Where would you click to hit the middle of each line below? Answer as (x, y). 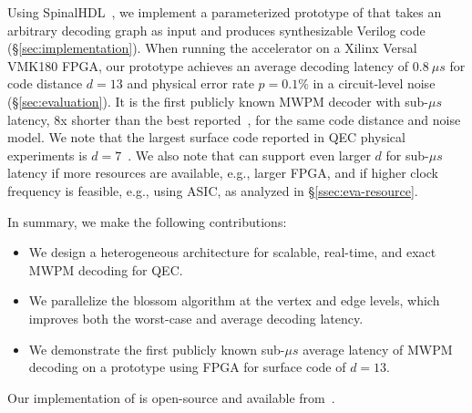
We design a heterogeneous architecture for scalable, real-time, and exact (232, 252)
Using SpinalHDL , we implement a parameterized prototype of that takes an (225, 12)
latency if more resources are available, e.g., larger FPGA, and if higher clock (223, 173)
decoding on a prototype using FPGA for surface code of (187, 367)
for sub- (407, 155)
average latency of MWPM (378, 349)
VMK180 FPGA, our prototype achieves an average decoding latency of (208, 65)
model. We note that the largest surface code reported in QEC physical (206, 137)
